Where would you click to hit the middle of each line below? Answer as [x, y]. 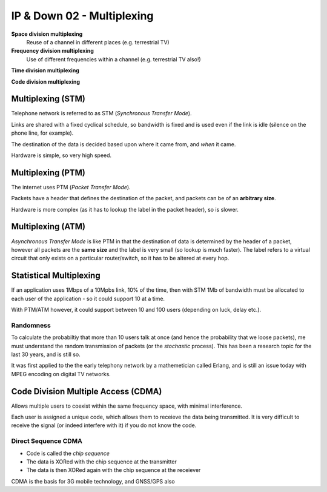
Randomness [31, 325]
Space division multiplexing [47, 34]
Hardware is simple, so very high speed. [61, 155]
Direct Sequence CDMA [47, 441]
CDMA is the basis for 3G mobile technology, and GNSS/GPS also [93, 481]
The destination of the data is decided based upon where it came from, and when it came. [124, 144]
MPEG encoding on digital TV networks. [61, 374]
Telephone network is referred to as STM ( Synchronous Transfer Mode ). [101, 113]
